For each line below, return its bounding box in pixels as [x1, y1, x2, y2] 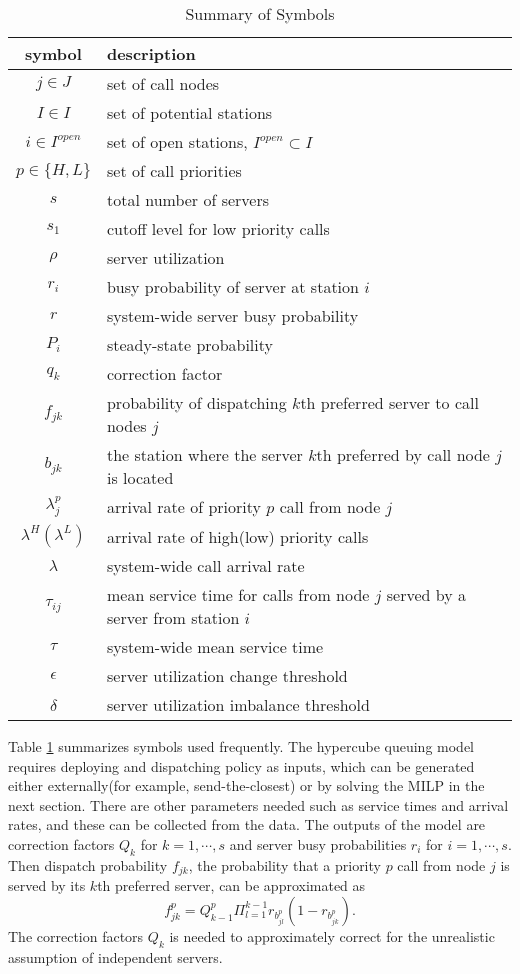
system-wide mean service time [106, 635, 324, 658]
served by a [386, 583, 466, 606]
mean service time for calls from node [106, 583, 370, 606]
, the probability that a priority [188, 854, 381, 875]
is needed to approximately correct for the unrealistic [169, 925, 495, 946]
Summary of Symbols [185, 2, 335, 25]
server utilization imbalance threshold [106, 693, 370, 716]
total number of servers [106, 188, 270, 211]
